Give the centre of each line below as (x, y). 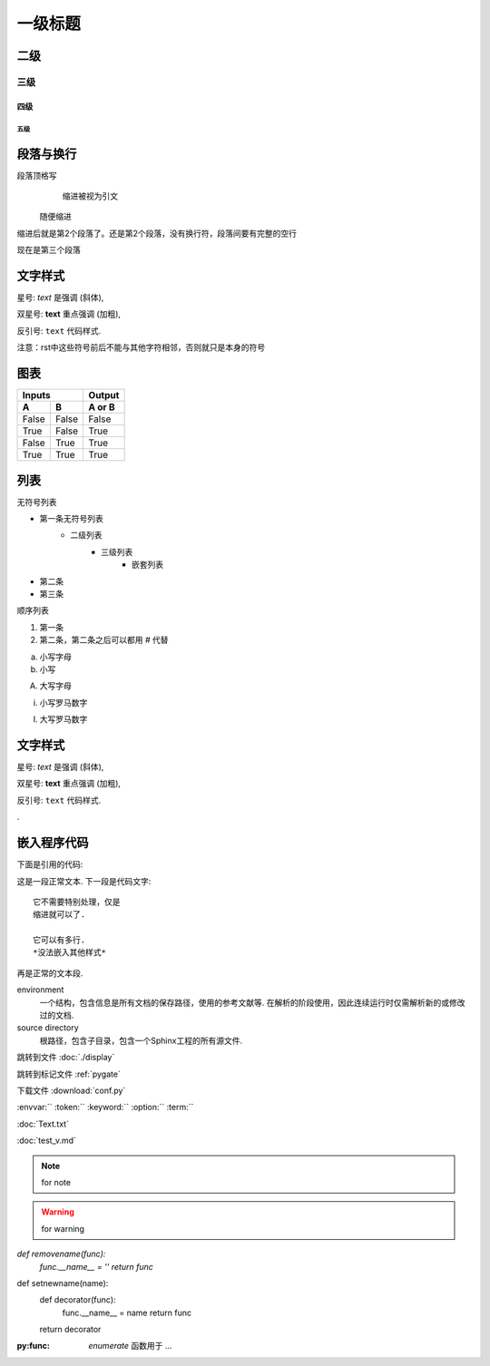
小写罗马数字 (64, 702)
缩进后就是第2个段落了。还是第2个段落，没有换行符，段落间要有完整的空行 (157, 233)
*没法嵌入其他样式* (69, 953)
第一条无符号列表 (71, 519)
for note (56, 1182)
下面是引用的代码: (50, 864)
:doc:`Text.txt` (43, 1124)
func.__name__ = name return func (127, 1312)
